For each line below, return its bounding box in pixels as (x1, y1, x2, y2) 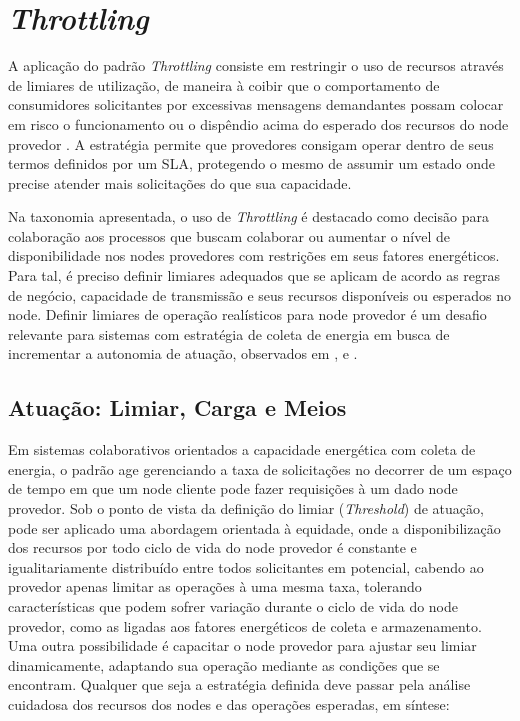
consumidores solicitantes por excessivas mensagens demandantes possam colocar (8, 94, 504, 115)
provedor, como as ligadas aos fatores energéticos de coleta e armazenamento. (8, 615, 482, 636)
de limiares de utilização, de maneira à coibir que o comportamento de (8, 74, 440, 95)
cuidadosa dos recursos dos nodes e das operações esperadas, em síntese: (8, 693, 450, 714)
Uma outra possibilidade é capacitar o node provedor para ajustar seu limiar (8, 635, 477, 656)
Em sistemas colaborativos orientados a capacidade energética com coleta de (8, 439, 476, 460)
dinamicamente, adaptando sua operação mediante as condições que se (8, 654, 440, 675)
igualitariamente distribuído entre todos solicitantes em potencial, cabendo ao (8, 556, 484, 577)
